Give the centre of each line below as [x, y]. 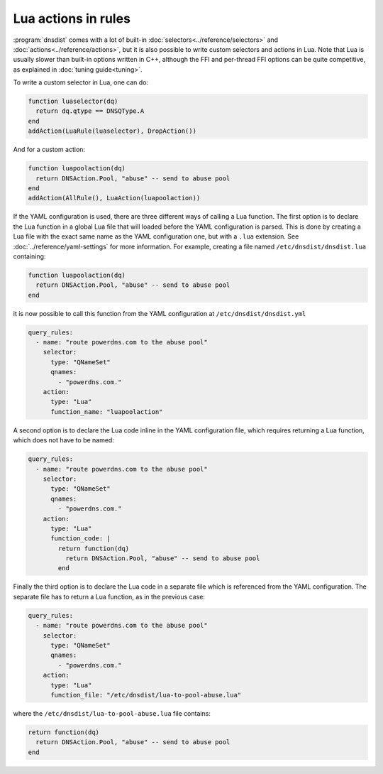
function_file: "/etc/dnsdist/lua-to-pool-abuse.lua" [146, 695]
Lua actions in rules [72, 18]
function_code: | [81, 539]
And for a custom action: [49, 150]
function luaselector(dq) [73, 102]
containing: [29, 256]
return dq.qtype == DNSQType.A [90, 111]
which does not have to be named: [64, 440]
